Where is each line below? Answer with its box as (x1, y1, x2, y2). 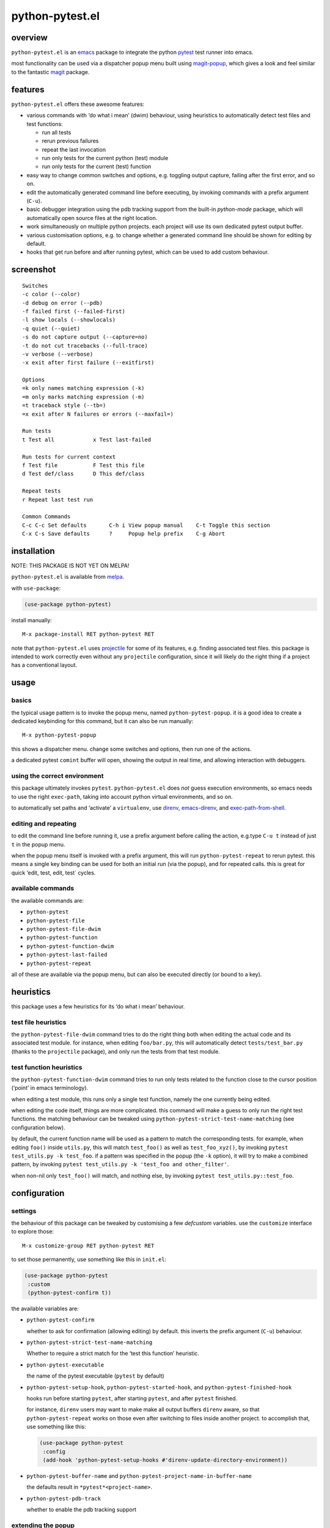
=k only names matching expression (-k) (22, 385, 145, 392)
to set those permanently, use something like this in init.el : (11, 1256, 167, 1263)
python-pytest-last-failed (26, 951, 108, 958)
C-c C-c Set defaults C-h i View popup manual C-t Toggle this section (22, 521, 271, 529)
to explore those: (11, 1228, 54, 1235)
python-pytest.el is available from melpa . (11, 573, 125, 581)
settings (11, 1207, 37, 1215)
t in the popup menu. (11, 840, 65, 848)
